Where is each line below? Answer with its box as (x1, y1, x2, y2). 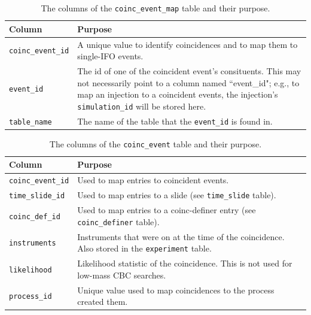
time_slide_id (9, 192, 65, 201)
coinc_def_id (9, 212, 60, 221)
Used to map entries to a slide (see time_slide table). (77, 189, 276, 201)
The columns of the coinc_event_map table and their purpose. (41, 2, 270, 14)
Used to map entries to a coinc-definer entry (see (77, 204, 256, 216)
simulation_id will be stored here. (77, 99, 206, 112)
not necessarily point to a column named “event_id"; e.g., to (77, 76, 300, 89)
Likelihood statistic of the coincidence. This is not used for (77, 257, 292, 269)
